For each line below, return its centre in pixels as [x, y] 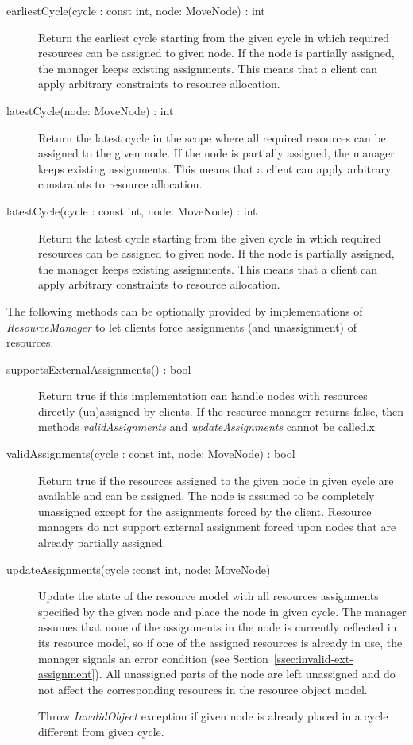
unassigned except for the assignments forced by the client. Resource [205, 511]
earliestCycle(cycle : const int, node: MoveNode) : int [136, 10]
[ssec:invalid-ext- [313, 658]
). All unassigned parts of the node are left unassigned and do [245, 674]
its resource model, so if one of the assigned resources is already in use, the [220, 642]
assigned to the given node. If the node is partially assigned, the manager [216, 153]
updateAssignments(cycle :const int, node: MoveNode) [139, 569]
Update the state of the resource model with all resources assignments [208, 596]
